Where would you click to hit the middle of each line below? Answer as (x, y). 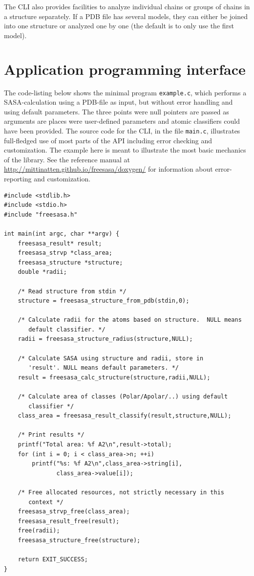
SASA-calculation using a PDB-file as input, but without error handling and (118, 102)
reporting (18, 178)
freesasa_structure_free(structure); (79, 540)
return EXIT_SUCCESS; (53, 560)
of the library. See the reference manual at (67, 159)
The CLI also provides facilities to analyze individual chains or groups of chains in (127, 6)
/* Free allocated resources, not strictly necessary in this (121, 492)
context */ (46, 502)
